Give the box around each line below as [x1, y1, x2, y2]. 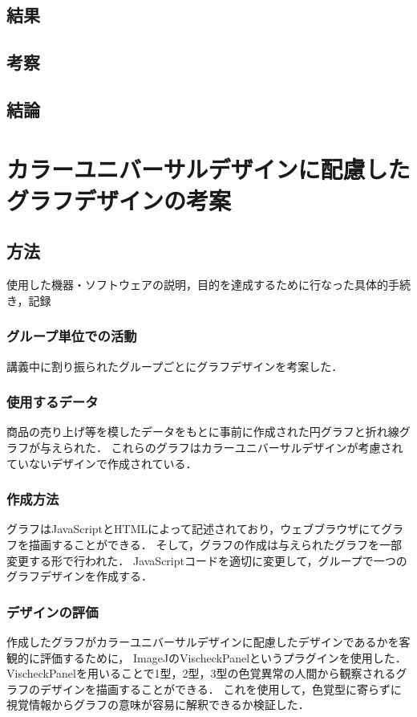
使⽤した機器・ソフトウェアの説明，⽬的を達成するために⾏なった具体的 [6, 276, 388, 293]
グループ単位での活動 [6, 326, 137, 346]
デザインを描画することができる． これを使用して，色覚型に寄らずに [39, 680, 402, 697]
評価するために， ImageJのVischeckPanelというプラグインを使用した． [39, 649, 407, 666]
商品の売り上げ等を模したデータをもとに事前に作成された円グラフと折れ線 [6, 423, 399, 440]
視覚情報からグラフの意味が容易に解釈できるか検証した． [6, 696, 310, 713]
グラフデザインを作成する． [6, 568, 152, 585]
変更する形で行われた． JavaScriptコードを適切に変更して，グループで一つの [6, 552, 407, 568]
